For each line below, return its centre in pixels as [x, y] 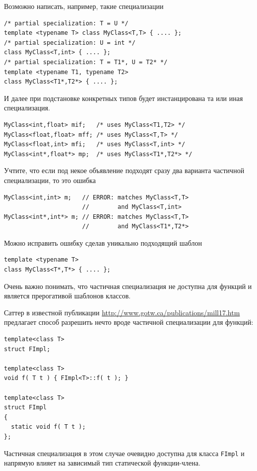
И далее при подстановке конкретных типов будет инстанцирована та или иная [124, 98]
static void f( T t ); [48, 427]
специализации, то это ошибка [50, 180]
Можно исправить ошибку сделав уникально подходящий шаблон [103, 242]
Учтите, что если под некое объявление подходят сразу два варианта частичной [124, 170]
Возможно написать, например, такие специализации [84, 6]
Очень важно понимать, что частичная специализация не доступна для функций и [128, 286]
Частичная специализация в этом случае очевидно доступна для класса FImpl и [124, 453]
